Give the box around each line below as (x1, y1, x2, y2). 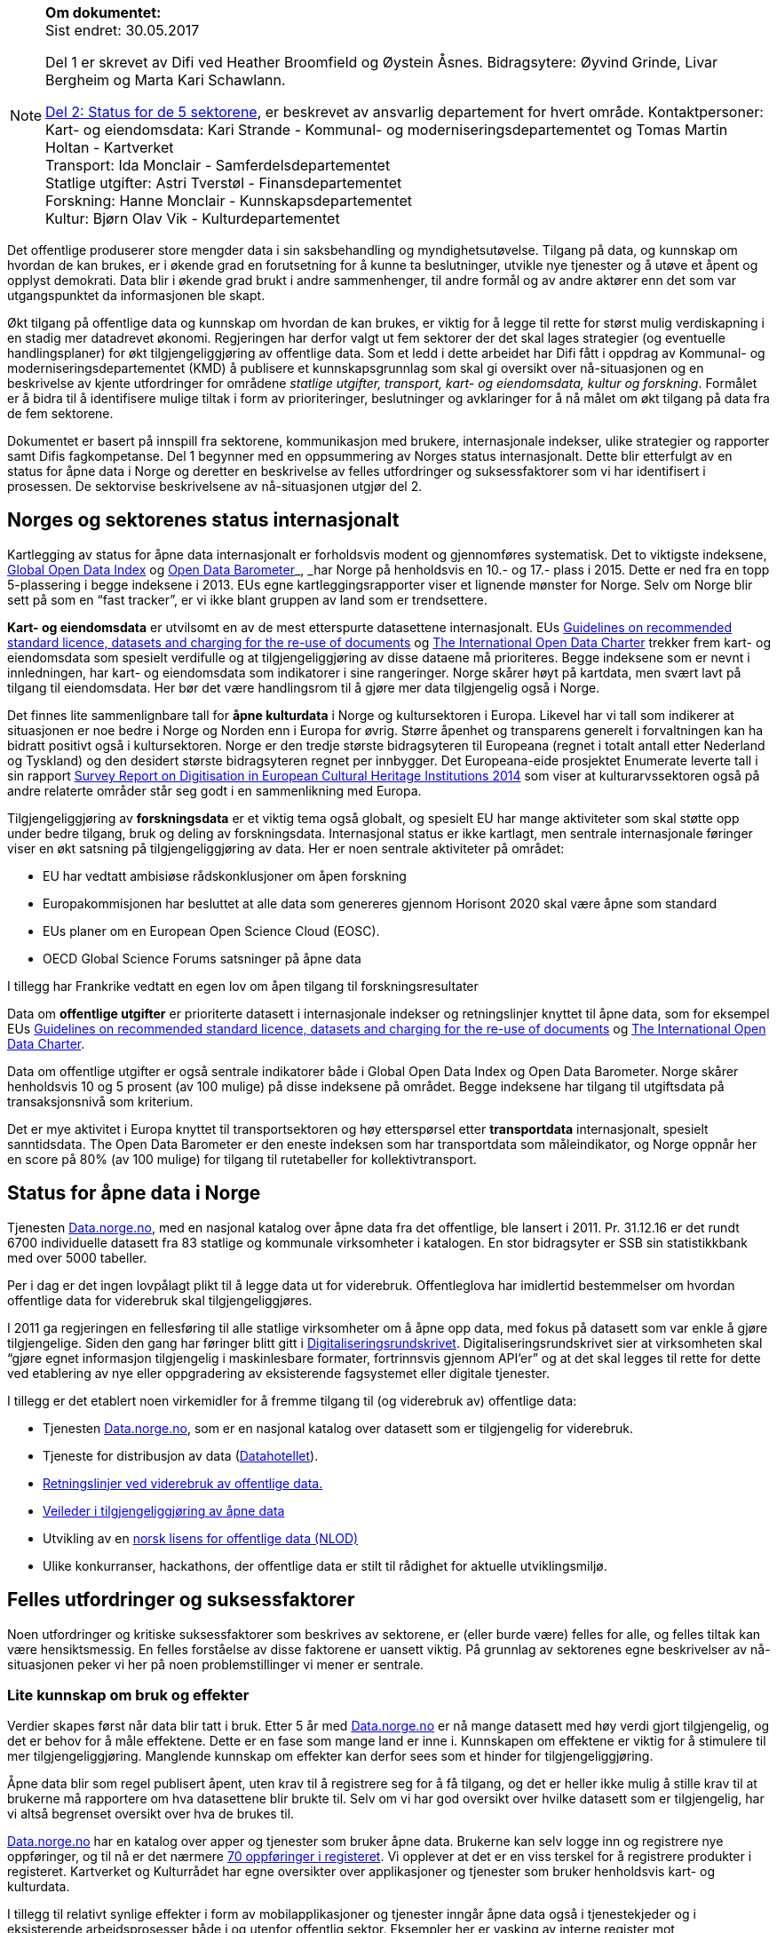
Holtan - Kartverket (45, 139, 174, 156)
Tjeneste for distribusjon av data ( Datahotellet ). (43, 1447, 319, 1463)
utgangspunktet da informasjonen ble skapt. (7, 288, 266, 303)
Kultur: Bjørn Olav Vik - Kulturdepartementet (45, 210, 340, 227)
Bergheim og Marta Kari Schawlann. (45, 71, 286, 89)
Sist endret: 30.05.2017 (45, 21, 200, 39)
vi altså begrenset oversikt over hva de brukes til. (7, 1806, 295, 1822)
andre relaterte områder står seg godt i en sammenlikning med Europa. (7, 782, 422, 798)
